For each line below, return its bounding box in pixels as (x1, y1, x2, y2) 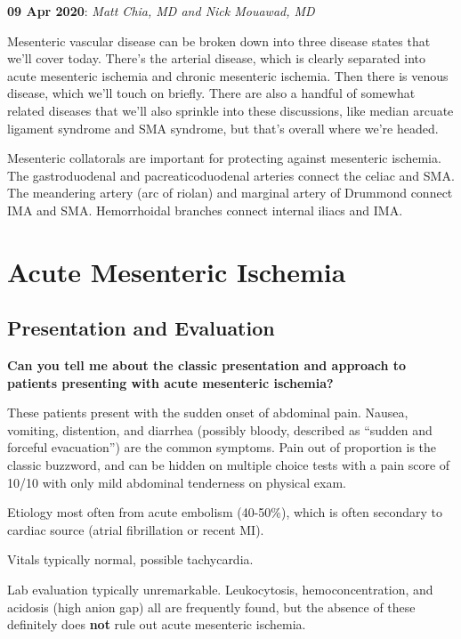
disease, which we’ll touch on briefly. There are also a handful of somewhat (7, 84, 416, 102)
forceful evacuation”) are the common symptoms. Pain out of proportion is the (7, 438, 437, 457)
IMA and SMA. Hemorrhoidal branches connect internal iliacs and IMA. (7, 200, 403, 219)
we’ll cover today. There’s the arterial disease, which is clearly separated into (7, 49, 425, 68)
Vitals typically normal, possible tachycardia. (7, 550, 254, 569)
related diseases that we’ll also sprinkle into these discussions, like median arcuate (7, 101, 454, 119)
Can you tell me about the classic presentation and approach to (7, 356, 407, 375)
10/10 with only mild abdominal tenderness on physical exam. (7, 473, 347, 491)
